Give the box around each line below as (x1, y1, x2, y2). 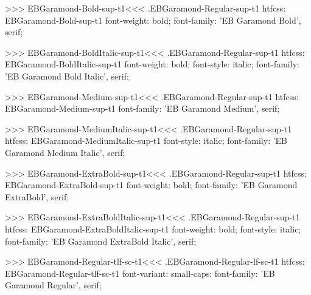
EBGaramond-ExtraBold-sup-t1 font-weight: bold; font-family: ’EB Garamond (5, 178, 298, 191)
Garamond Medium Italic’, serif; (5, 146, 125, 158)
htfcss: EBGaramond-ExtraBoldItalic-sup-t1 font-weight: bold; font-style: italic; (5, 222, 301, 235)
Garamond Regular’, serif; (5, 279, 102, 291)
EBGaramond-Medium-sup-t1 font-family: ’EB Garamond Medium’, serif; (5, 102, 280, 115)
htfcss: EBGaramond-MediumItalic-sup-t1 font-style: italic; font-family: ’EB (5, 134, 288, 147)
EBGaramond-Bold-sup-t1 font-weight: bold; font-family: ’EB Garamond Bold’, (5, 13, 301, 26)
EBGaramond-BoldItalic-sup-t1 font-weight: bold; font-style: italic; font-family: (5, 58, 299, 70)
